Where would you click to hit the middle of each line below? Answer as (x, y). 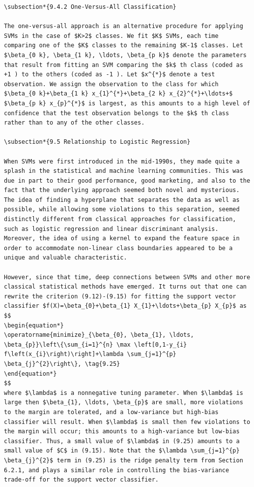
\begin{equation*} (34, 325)
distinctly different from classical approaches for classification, (120, 219)
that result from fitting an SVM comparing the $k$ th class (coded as (124, 65)
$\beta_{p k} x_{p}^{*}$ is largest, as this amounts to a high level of (127, 103)
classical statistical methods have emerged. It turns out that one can (125, 287)
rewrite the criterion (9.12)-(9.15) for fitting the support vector (120, 296)
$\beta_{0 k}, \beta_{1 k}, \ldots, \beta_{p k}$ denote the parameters (125, 55)
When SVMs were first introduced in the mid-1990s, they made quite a (122, 161)
